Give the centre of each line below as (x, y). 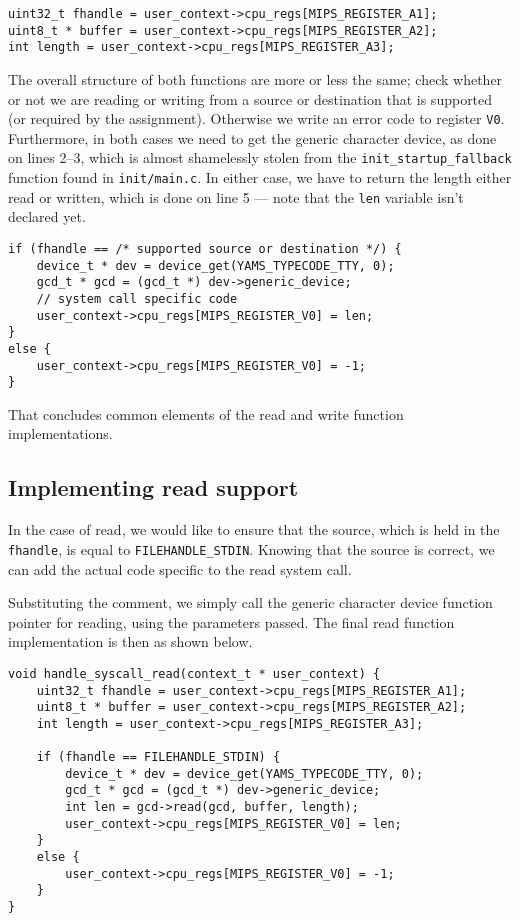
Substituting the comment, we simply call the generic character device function (250, 602)
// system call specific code (137, 298)
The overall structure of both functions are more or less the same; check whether (255, 78)
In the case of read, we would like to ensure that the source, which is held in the (254, 529)
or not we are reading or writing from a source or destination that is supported (250, 98)
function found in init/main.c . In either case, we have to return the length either (260, 177)
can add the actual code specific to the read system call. (180, 568)
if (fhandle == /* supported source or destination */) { (205, 248)
